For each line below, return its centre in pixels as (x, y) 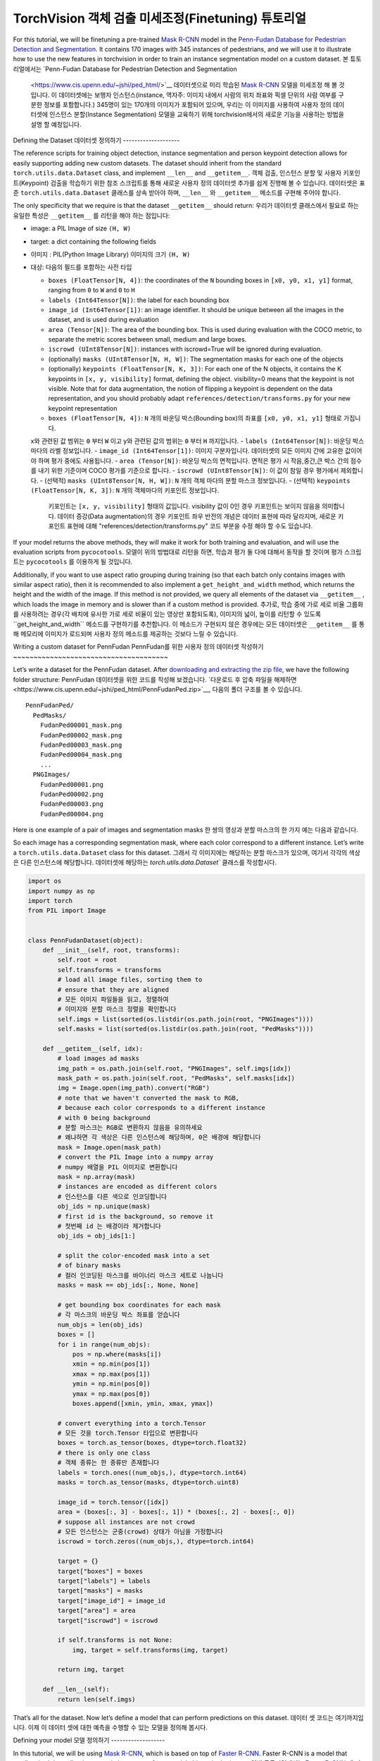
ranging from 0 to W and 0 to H (91, 290)
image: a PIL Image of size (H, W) (81, 228)
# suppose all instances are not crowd (126, 1522)
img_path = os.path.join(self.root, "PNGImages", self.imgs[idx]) (175, 1068)
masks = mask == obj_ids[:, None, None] (128, 1285)
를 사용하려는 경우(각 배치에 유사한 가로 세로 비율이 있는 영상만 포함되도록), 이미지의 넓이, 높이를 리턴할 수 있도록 (167, 614)
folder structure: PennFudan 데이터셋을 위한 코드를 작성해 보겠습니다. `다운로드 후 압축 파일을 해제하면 (155, 679)
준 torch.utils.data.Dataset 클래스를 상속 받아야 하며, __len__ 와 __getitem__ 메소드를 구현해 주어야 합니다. (177, 193)
